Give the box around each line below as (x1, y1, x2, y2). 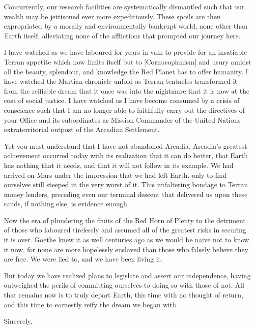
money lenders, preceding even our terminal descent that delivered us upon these (4, 189, 248, 199)
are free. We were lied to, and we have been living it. (4, 254, 163, 264)
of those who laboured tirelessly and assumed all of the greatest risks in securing (4, 225, 246, 235)
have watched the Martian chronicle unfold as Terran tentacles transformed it (4, 76, 238, 86)
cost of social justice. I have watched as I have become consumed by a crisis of (4, 95, 240, 105)
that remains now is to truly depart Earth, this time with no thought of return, (4, 290, 243, 300)
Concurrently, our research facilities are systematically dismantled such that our (4, 1, 245, 11)
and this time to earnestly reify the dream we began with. (4, 299, 178, 309)
